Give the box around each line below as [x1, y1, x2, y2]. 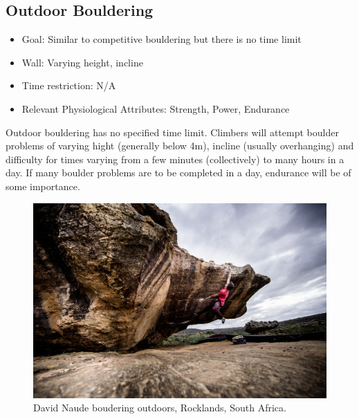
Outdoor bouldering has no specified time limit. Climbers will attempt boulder [6, 124, 339, 139]
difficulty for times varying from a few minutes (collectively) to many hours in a [6, 151, 344, 166]
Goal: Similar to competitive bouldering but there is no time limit [21, 32, 302, 46]
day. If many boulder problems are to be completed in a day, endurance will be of [6, 165, 351, 180]
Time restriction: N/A [21, 78, 116, 93]
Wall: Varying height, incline [21, 55, 143, 69]
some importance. [6, 178, 80, 193]
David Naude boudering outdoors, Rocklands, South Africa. [33, 400, 286, 415]
